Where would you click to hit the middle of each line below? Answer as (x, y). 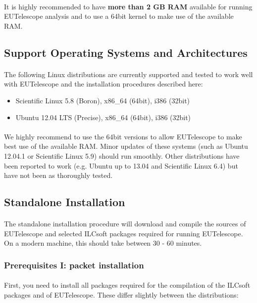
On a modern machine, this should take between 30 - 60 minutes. (103, 243)
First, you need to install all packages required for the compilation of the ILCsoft (127, 285)
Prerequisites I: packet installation (74, 265)
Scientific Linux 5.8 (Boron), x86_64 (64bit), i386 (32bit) (103, 100)
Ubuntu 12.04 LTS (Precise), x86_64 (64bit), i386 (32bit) (103, 117)
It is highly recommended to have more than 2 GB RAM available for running (128, 6)
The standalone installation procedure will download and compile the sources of (125, 224)
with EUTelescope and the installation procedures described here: (103, 84)
